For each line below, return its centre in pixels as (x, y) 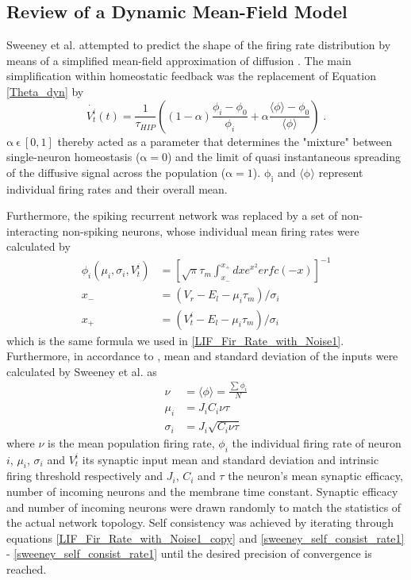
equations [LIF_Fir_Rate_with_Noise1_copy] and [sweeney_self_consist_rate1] (205, 538)
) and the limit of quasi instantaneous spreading (284, 157)
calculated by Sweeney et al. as (82, 371)
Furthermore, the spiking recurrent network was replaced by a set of (172, 215)
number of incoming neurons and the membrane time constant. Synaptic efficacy (202, 492)
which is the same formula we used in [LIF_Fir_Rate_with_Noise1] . (175, 340)
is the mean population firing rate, (131, 442)
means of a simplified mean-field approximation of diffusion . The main (179, 60)
